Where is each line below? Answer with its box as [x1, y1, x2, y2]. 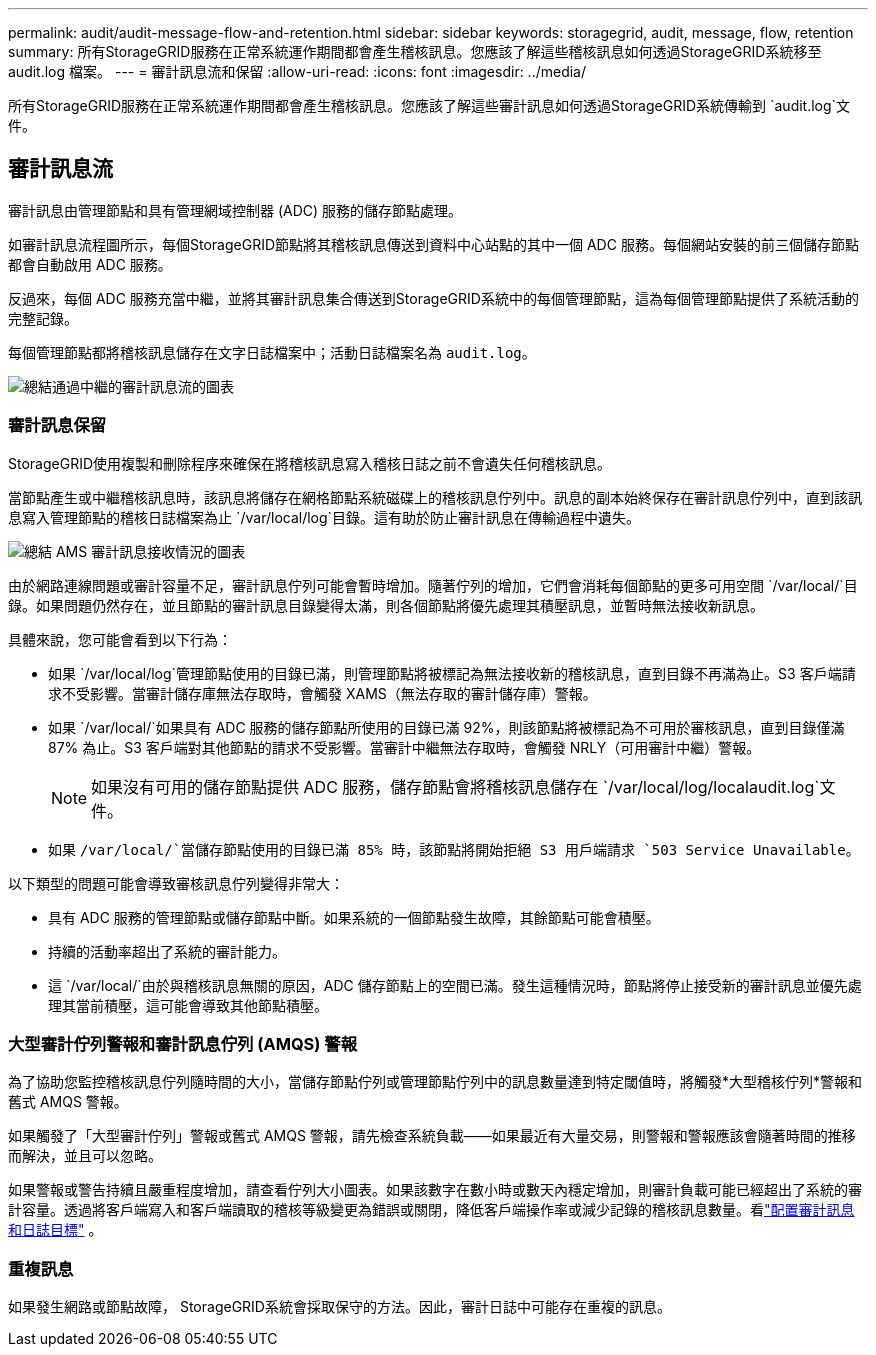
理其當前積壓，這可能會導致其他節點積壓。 [48, 996, 328, 1014]
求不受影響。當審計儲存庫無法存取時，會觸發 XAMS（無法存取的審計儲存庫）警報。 [48, 684, 597, 702]
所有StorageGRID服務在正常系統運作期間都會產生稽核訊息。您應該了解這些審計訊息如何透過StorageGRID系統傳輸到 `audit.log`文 [8, 97, 851, 114]
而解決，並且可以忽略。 [8, 1147, 162, 1165]
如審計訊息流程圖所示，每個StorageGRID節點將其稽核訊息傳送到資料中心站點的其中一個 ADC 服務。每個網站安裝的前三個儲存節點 [8, 235, 859, 253]
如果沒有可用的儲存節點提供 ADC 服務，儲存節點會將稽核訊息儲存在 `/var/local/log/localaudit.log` [91, 776, 820, 797]
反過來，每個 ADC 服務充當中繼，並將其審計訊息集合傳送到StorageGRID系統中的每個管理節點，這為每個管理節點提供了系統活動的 [8, 289, 859, 307]
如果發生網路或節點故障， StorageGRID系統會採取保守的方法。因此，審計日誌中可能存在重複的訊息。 [8, 1298, 671, 1316]
